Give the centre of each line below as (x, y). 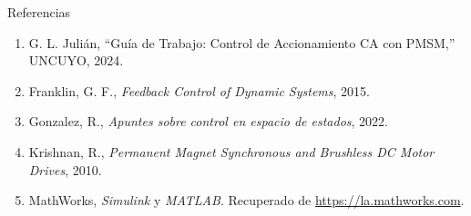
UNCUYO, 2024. (76, 60)
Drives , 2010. (65, 169)
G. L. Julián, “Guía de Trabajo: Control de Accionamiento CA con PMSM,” (242, 42)
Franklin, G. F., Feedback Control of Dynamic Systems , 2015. (199, 90)
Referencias (39, 12)
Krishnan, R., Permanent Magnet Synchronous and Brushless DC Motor (231, 151)
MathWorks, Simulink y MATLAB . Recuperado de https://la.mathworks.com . (246, 200)
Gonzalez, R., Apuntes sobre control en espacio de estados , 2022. (209, 121)
